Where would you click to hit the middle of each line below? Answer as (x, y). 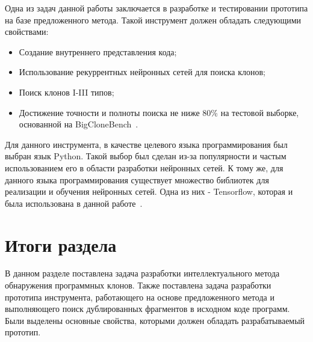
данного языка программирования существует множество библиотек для (137, 179)
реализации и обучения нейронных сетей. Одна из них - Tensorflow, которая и (149, 191)
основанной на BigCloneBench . (79, 124)
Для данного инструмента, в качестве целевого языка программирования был (146, 144)
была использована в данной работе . (74, 203)
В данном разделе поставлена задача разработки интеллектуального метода (142, 273)
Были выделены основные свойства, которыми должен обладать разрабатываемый (155, 320)
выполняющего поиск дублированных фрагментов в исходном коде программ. (147, 309)
